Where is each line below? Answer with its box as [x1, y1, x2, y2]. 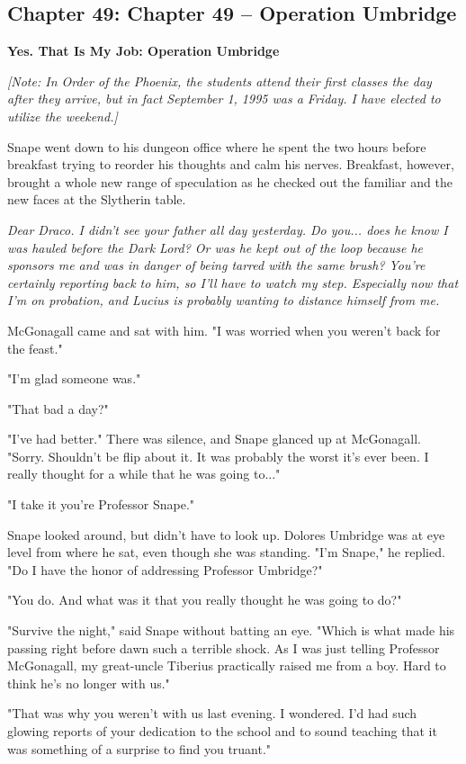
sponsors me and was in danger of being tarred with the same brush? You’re [7, 256, 426, 274]
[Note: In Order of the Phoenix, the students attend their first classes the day [7, 71, 432, 90]
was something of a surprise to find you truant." [7, 739, 272, 758]
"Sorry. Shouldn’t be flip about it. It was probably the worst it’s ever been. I [7, 446, 429, 465]
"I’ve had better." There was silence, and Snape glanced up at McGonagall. [7, 429, 421, 448]
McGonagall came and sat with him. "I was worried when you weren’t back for [7, 320, 441, 339]
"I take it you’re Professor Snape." [7, 495, 195, 514]
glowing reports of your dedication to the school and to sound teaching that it [7, 722, 437, 741]
